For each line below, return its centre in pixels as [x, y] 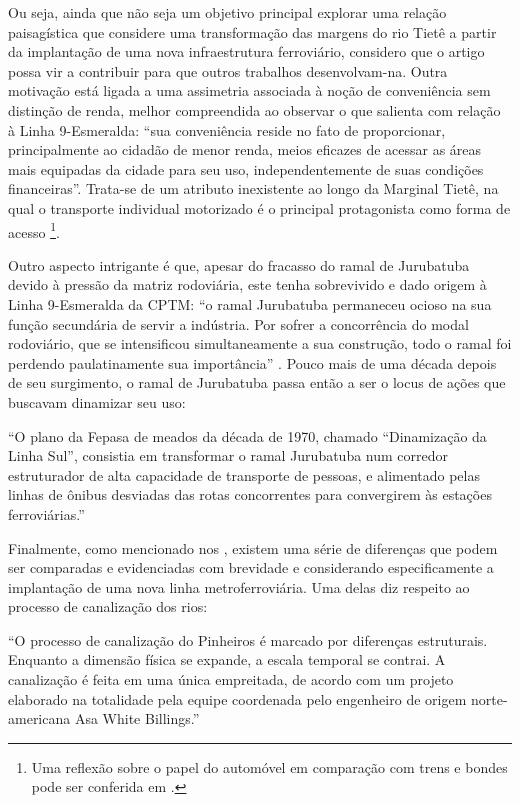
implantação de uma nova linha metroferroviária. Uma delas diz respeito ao [239, 586]
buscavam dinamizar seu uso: [97, 401]
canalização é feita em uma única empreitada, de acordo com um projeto [231, 679]
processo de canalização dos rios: [108, 606]
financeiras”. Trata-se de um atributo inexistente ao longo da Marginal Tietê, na [253, 188]
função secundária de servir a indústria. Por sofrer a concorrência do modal [238, 323]
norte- [489, 698]
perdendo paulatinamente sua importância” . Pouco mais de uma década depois [252, 362]
